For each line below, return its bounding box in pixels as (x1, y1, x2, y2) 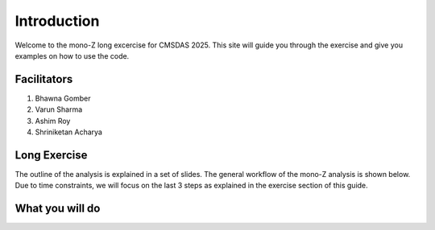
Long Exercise (14, 148, 88, 162)
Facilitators (14, 72, 73, 86)
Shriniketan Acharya (35, 127, 102, 137)
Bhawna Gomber (35, 93, 91, 103)
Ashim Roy (35, 116, 71, 125)
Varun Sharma (35, 105, 83, 114)
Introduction (14, 12, 100, 30)
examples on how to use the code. (14, 51, 130, 60)
